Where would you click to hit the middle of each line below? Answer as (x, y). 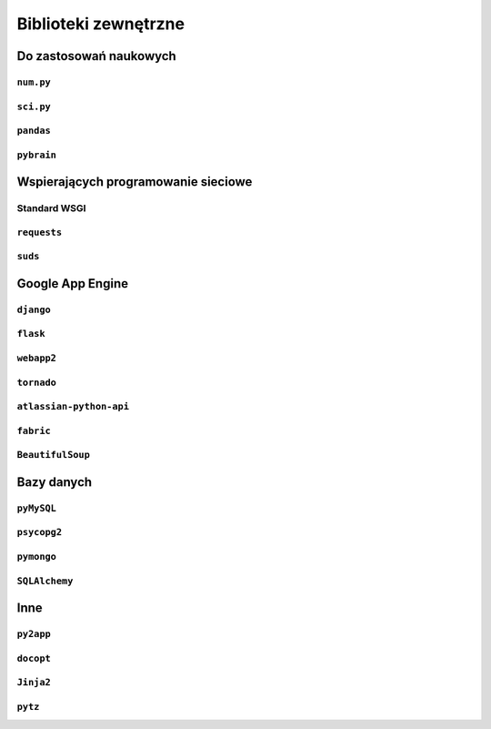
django (34, 309)
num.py (34, 82)
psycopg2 (40, 532)
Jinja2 (34, 683)
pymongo (36, 557)
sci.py (34, 106)
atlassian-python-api (73, 407)
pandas (34, 131)
